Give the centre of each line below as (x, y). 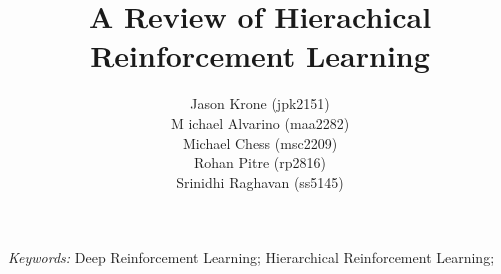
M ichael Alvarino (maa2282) (260, 122)
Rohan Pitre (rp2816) (260, 162)
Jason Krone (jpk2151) (260, 103)
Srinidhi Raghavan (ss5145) (260, 181)
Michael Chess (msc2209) (260, 142)
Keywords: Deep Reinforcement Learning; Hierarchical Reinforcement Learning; (251, 257)
